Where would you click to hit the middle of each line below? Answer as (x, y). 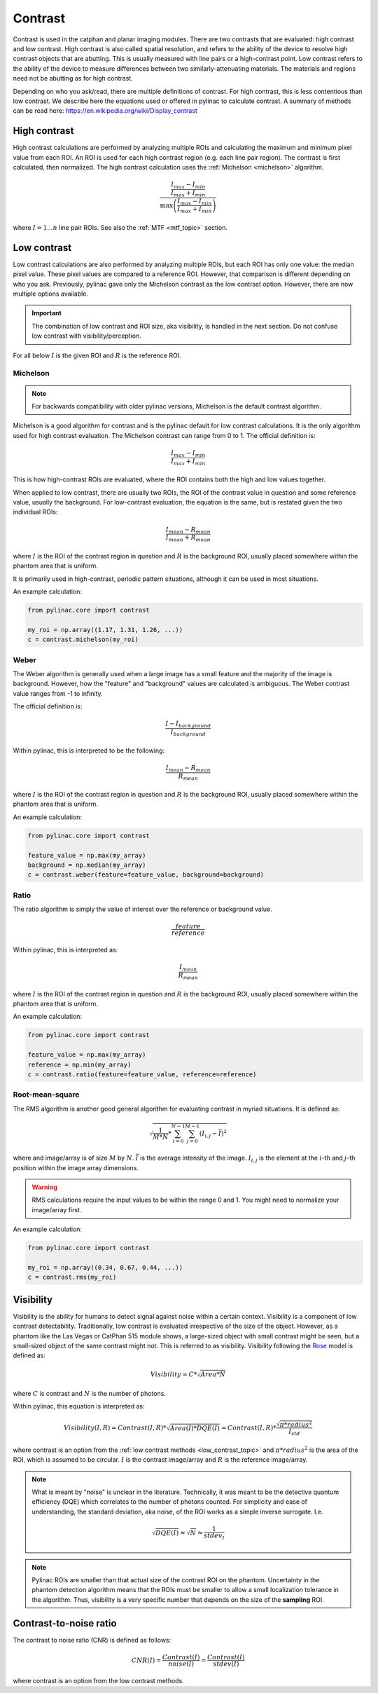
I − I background (188, 725)
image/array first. (57, 1209)
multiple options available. (51, 294)
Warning (44, 1187)
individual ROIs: (35, 512)
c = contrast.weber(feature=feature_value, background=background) (146, 875)
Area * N (213, 1375)
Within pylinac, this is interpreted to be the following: (89, 750)
